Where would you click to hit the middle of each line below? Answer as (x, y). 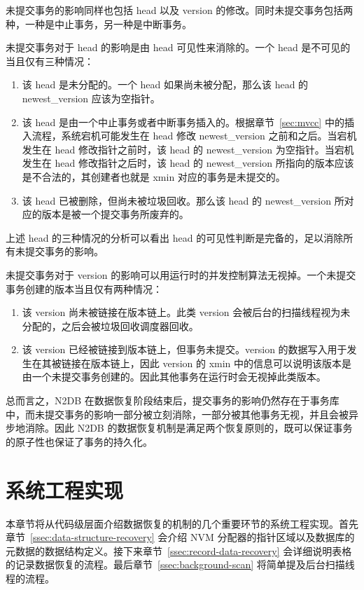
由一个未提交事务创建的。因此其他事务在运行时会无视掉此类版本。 (174, 377)
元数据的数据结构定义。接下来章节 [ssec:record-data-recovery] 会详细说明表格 (179, 550)
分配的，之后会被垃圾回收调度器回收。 (110, 325)
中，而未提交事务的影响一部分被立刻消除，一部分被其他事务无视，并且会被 (177, 414)
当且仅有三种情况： (50, 61)
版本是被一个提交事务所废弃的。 (115, 214)
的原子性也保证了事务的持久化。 (79, 441)
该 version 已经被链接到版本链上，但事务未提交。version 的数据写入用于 (184, 349)
